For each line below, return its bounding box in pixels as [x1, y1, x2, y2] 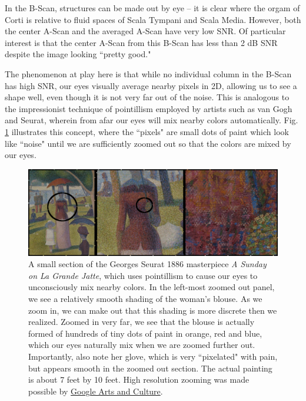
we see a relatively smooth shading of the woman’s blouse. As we [28, 292, 262, 305]
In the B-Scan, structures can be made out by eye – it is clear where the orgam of [5, 2, 300, 14]
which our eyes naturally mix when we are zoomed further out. [28, 338, 255, 351]
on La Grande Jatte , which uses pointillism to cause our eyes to [28, 269, 258, 281]
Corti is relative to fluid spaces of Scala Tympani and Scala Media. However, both [5, 13, 301, 25]
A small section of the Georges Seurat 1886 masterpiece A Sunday [28, 258, 267, 270]
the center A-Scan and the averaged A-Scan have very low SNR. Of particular [5, 25, 286, 37]
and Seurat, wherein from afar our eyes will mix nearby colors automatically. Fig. [5, 114, 298, 126]
